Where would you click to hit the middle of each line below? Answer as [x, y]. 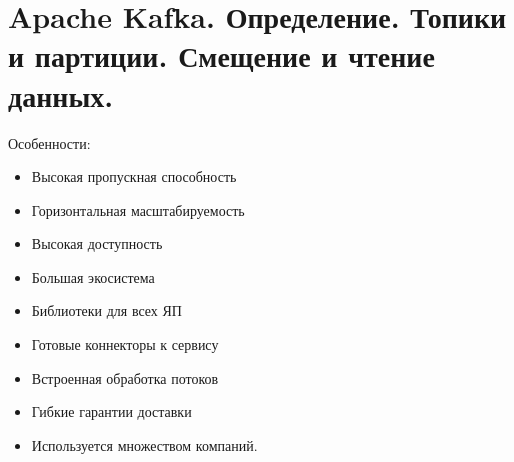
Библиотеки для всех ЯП [106, 310]
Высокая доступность [97, 243]
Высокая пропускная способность [134, 176]
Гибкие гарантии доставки [111, 411]
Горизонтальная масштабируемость [138, 209]
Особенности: [49, 142]
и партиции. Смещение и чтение [221, 55]
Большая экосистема [93, 276]
